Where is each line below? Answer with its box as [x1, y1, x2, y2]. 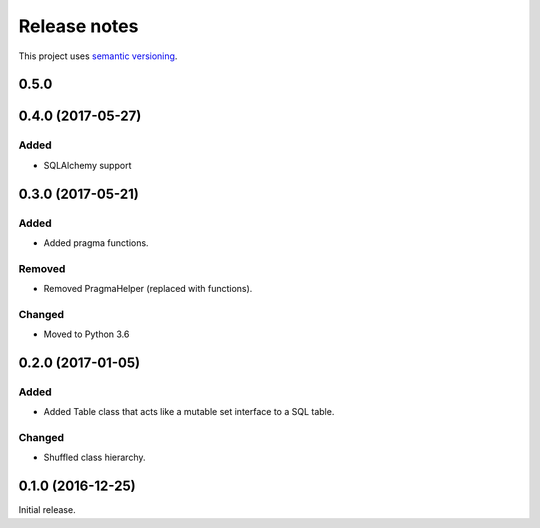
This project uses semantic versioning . [18, 50, 178, 62]
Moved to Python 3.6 [43, 328, 130, 340]
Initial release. [18, 504, 76, 516]
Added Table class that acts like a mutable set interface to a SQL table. [43, 406, 335, 418]
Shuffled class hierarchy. [43, 451, 146, 464]
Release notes [18, 15, 139, 37]
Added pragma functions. [43, 236, 149, 249]
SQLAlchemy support [43, 159, 132, 171]
